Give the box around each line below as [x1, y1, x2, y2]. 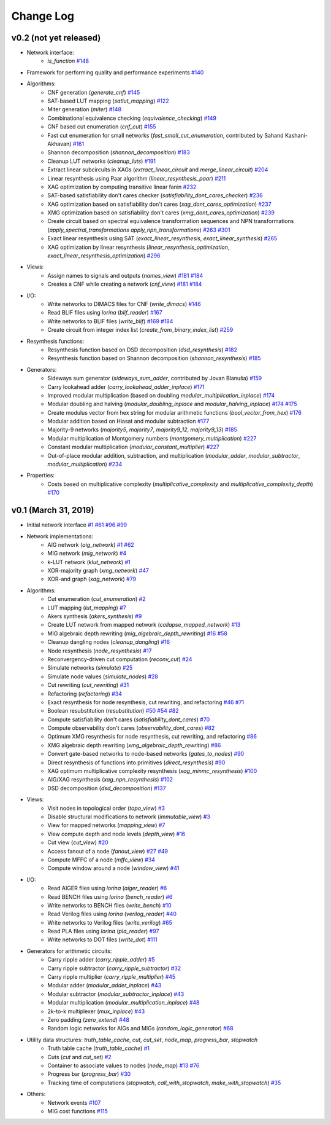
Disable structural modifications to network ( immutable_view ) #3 [47, 813, 211, 820]
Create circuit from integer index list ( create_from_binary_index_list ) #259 [47, 326, 234, 334]
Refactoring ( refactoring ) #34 [47, 690, 122, 697]
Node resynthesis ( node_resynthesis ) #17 [47, 647, 153, 654]
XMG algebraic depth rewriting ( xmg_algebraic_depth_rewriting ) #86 [47, 741, 221, 749]
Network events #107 [47, 1099, 101, 1106]
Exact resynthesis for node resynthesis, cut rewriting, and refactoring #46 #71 [47, 698, 245, 706]
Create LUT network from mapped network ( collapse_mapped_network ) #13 [47, 621, 241, 629]
